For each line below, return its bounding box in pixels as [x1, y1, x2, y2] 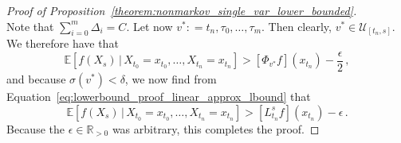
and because [6, 71, 66, 87]
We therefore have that [6, 35, 119, 52]
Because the [6, 120, 65, 137]
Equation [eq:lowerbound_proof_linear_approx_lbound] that [6, 88, 311, 105]
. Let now [126, 17, 173, 34]
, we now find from [124, 71, 217, 87]
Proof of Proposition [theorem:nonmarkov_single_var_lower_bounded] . [6, 2, 357, 18]
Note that [6, 17, 54, 34]
